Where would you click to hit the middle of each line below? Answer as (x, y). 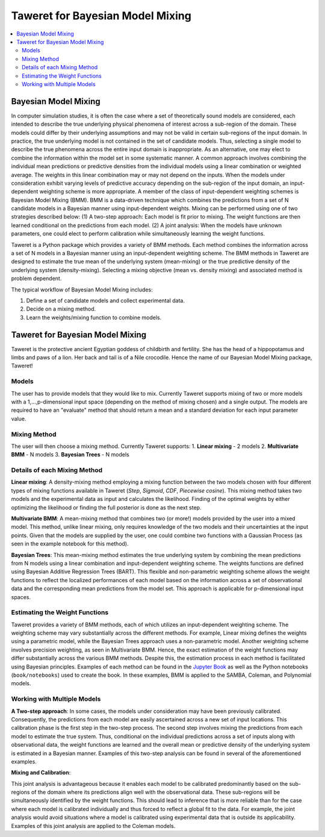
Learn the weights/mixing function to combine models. (94, 317)
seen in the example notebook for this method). (70, 544)
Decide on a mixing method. (61, 309)
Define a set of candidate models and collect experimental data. (105, 300)
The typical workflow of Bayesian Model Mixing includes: (82, 290)
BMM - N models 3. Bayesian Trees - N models (70, 455)
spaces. (21, 597)
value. (19, 419)
